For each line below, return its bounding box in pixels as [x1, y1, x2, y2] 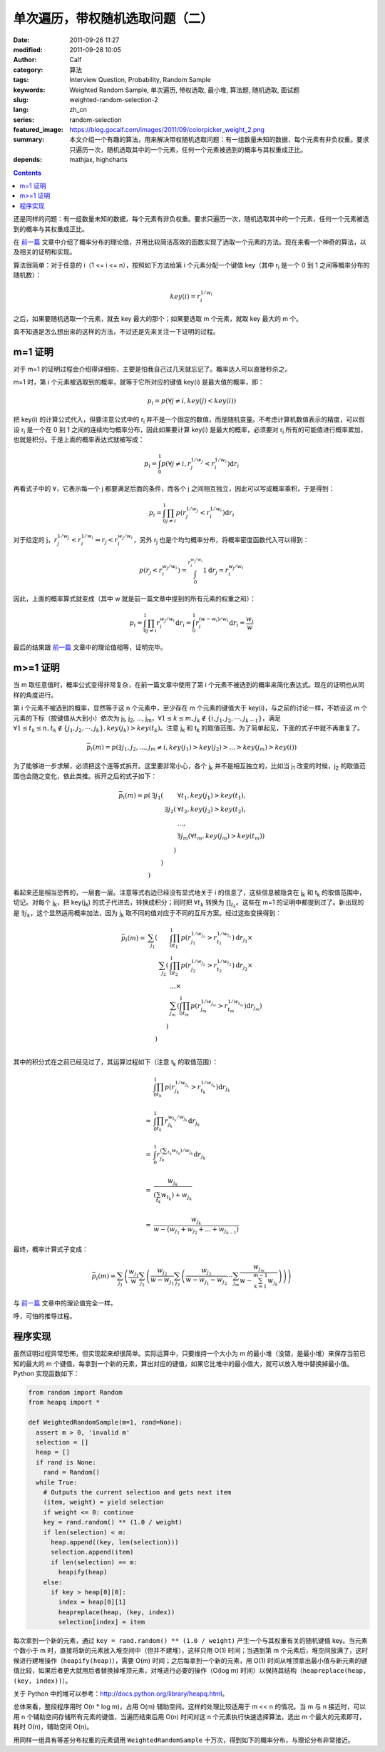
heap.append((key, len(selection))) [51, 1538, 179, 1546]
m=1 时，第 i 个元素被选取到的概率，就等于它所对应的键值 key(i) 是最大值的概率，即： [13, 378, 265, 387]
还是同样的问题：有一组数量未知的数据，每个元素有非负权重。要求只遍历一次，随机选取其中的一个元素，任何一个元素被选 [13, 215, 369, 223]
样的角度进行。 [13, 691, 57, 699]
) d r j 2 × [232, 962, 253, 972]
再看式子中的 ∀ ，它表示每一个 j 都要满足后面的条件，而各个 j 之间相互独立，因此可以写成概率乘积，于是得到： [13, 484, 335, 492]
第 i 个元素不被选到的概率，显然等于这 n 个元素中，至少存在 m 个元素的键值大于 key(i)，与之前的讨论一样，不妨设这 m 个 [13, 703, 368, 713]
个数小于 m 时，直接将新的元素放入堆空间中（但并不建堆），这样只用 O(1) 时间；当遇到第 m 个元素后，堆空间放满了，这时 [13, 1646, 369, 1655]
